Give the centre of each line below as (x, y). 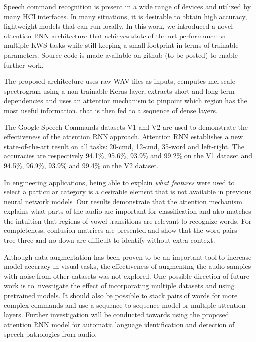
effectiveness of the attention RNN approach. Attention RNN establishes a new (124, 136)
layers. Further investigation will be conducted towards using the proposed (117, 315)
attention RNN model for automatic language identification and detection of (119, 324)
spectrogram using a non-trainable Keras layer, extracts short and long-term (119, 91)
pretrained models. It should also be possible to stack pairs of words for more (121, 295)
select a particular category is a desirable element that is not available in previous (128, 192)
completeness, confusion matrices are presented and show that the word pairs (121, 230)
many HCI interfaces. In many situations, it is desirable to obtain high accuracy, (126, 16)
